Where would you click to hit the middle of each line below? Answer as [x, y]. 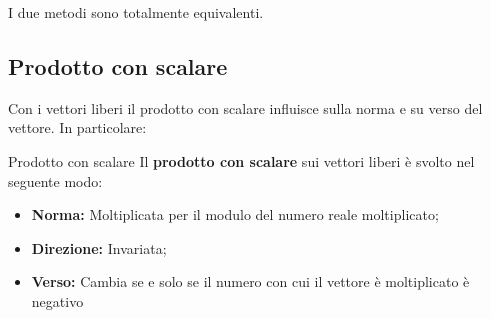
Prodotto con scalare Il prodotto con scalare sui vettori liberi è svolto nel [241, 160]
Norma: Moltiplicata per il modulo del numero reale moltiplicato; [235, 214]
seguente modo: [55, 180]
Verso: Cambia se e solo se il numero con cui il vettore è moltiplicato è [250, 281]
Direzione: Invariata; [99, 247]
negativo [57, 300]
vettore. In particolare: [77, 127]
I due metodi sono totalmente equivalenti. [136, 12]
